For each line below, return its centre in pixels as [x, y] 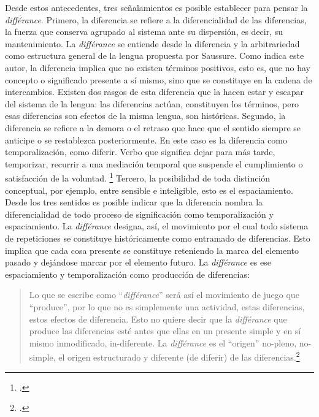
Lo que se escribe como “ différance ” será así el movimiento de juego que [164, 295]
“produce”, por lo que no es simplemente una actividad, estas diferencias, [167, 306]
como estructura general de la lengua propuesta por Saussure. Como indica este [155, 55]
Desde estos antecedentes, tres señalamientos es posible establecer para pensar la [156, 7]
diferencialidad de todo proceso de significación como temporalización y [139, 214]
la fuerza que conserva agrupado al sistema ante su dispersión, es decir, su [144, 32]
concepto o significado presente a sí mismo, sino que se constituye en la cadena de [159, 79]
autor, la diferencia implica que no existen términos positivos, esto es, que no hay [158, 67]
